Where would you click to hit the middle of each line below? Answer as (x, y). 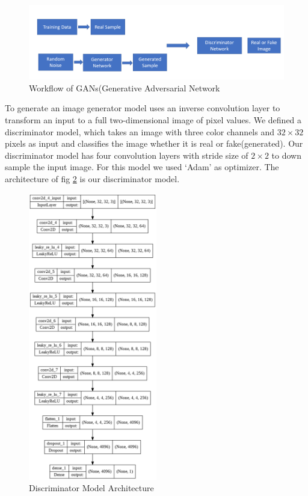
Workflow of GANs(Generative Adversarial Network (125, 87)
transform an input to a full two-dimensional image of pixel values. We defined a (153, 120)
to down (286, 155)
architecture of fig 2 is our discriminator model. (92, 178)
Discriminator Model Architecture (91, 488)
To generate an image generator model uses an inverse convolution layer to (143, 108)
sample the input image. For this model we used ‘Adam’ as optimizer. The (142, 167)
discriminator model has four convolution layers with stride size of (127, 155)
